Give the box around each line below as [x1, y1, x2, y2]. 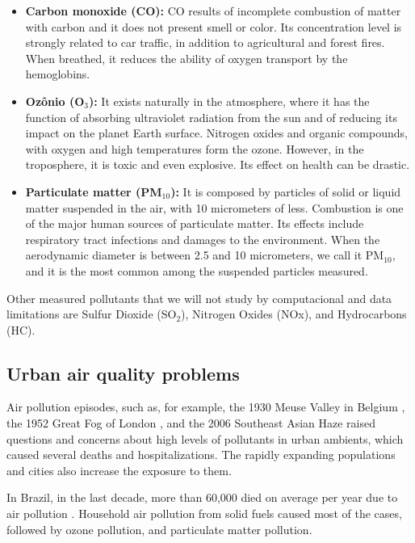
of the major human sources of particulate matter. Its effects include [25, 215, 364, 232]
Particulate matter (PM [25, 183, 162, 200]
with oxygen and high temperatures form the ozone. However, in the [25, 140, 364, 157]
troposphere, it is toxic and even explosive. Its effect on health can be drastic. [25, 156, 410, 173]
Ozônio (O [25, 92, 85, 109]
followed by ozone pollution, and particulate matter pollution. [6, 520, 312, 537]
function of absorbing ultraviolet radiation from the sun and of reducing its [25, 108, 397, 125]
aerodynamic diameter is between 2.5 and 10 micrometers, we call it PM [25, 246, 384, 263]
